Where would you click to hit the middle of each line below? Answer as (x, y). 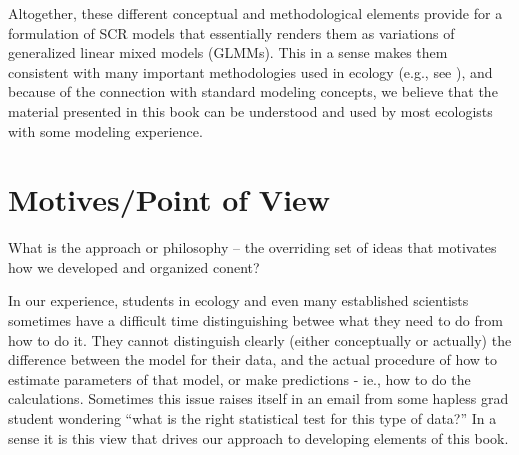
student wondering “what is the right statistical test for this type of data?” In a (252, 418)
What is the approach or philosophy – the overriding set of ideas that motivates (252, 247)
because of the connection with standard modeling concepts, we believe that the (253, 91)
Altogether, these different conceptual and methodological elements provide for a (255, 13)
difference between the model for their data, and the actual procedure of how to (253, 359)
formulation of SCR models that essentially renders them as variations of (231, 32)
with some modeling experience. (105, 130)
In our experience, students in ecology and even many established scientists (238, 300)
